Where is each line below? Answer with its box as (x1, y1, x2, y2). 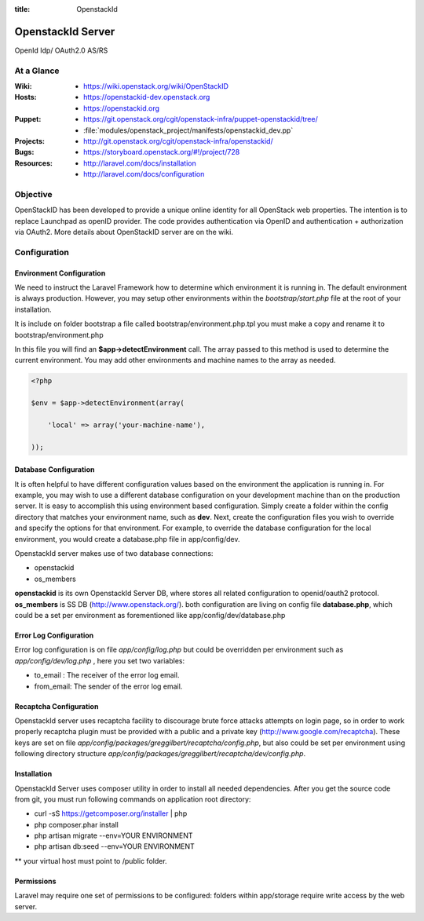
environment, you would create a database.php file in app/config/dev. (14, 534, 240, 543)
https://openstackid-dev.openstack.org (83, 93, 210, 102)
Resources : (14, 158, 53, 168)
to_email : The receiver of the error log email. (34, 671, 180, 680)
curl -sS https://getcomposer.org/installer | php (34, 809, 188, 818)
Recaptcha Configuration (14, 701, 99, 711)
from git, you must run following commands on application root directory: (14, 794, 251, 804)
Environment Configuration (14, 268, 106, 278)
